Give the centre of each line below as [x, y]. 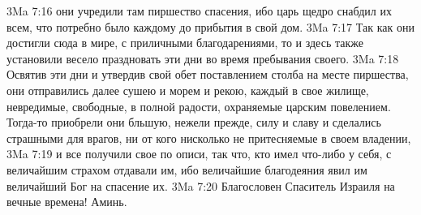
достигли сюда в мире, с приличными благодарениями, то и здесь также [185, 43]
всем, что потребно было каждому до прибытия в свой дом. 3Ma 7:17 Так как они [210, 26]
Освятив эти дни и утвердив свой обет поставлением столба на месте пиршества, [208, 74]
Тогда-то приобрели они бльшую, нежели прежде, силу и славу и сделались [194, 122]
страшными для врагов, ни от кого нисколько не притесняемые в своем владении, [209, 138]
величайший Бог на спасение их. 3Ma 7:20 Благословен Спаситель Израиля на [201, 185]
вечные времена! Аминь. [67, 202]
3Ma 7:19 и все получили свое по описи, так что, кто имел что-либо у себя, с [199, 154]
